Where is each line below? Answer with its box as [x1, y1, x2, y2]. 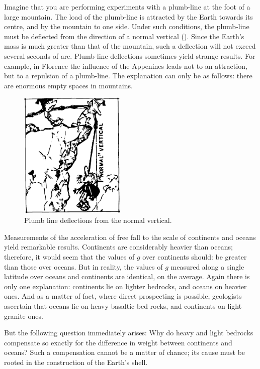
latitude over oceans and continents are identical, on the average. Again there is [4, 271, 250, 282]
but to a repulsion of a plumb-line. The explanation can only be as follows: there [4, 70, 252, 81]
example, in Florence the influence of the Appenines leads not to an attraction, [4, 60, 247, 71]
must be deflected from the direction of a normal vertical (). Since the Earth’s [4, 31, 244, 41]
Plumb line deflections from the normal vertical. [24, 215, 172, 225]
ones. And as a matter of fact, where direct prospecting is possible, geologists [4, 291, 242, 301]
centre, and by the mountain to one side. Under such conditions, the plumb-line [4, 21, 249, 32]
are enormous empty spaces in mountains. [4, 80, 133, 90]
